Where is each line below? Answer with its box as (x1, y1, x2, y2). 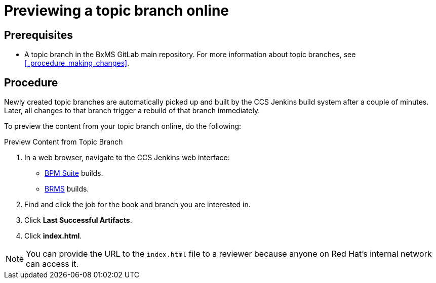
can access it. (26, 259, 78, 269)
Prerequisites (4, 28, 73, 41)
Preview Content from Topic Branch (4, 137, 123, 147)
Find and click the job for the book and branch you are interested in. (24, 200, 251, 209)
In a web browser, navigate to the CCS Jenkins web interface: (24, 153, 230, 162)
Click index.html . (24, 231, 82, 241)
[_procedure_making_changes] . (24, 59, 130, 68)
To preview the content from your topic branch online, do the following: (4, 122, 242, 131)
